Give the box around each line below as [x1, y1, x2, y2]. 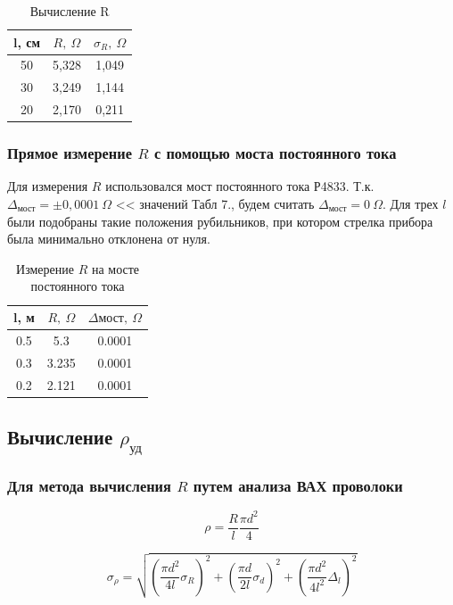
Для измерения [7, 177, 88, 195]
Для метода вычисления [7, 475, 171, 497]
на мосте [91, 259, 140, 278]
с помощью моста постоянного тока [153, 142, 397, 164]
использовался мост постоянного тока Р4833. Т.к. [105, 177, 375, 195]
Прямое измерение [7, 142, 132, 164]
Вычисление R [29, 2, 110, 20]
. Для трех [382, 195, 439, 213]
